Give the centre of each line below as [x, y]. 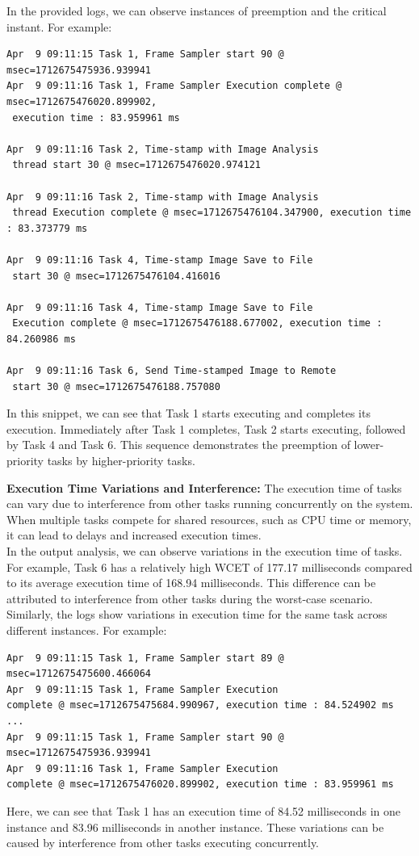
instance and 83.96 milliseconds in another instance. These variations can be [195, 827]
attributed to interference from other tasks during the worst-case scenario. [190, 598]
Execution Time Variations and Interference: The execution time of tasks [204, 487]
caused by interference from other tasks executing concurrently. [163, 843]
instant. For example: [59, 26]
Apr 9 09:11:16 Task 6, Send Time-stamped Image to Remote [172, 371]
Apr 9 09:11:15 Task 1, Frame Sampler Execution [142, 689]
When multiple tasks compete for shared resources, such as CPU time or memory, [209, 519]
